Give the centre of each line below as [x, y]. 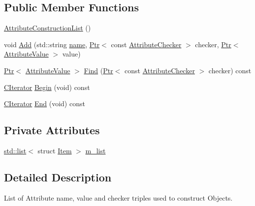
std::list [15, 150]
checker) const [230, 70]
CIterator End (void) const [45, 103]
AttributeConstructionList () [48, 28]
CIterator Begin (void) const [47, 87]
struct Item [55, 150]
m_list [96, 150]
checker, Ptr [213, 44]
